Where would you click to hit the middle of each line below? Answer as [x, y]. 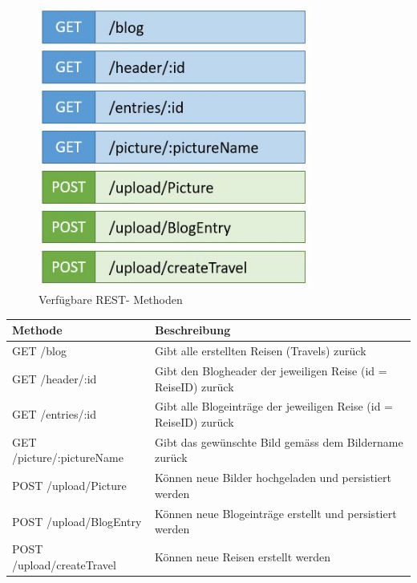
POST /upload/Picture [69, 486]
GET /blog [39, 351]
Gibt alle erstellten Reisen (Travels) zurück [261, 351]
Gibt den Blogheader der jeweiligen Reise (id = [271, 371]
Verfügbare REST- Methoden [111, 300]
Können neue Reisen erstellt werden [243, 557]
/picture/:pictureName [68, 457]
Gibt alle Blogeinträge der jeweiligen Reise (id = [274, 406]
